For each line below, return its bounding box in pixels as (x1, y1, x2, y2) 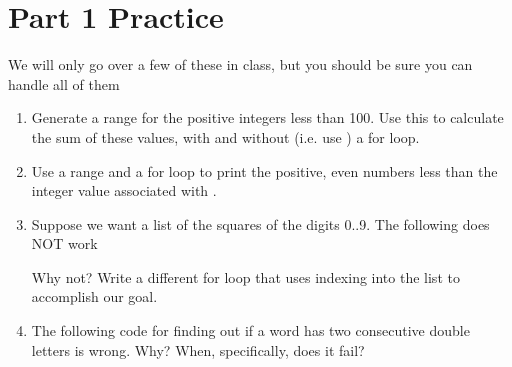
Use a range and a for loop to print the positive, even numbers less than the (31, 160, 498, 181)
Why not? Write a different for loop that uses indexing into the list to (31, 266, 460, 287)
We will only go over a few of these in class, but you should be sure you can (8, 54, 473, 75)
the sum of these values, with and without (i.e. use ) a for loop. (31, 126, 420, 147)
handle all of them (8, 73, 120, 94)
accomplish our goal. (31, 286, 158, 307)
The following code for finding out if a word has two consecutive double (31, 320, 470, 341)
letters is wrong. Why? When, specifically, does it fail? (31, 339, 365, 360)
